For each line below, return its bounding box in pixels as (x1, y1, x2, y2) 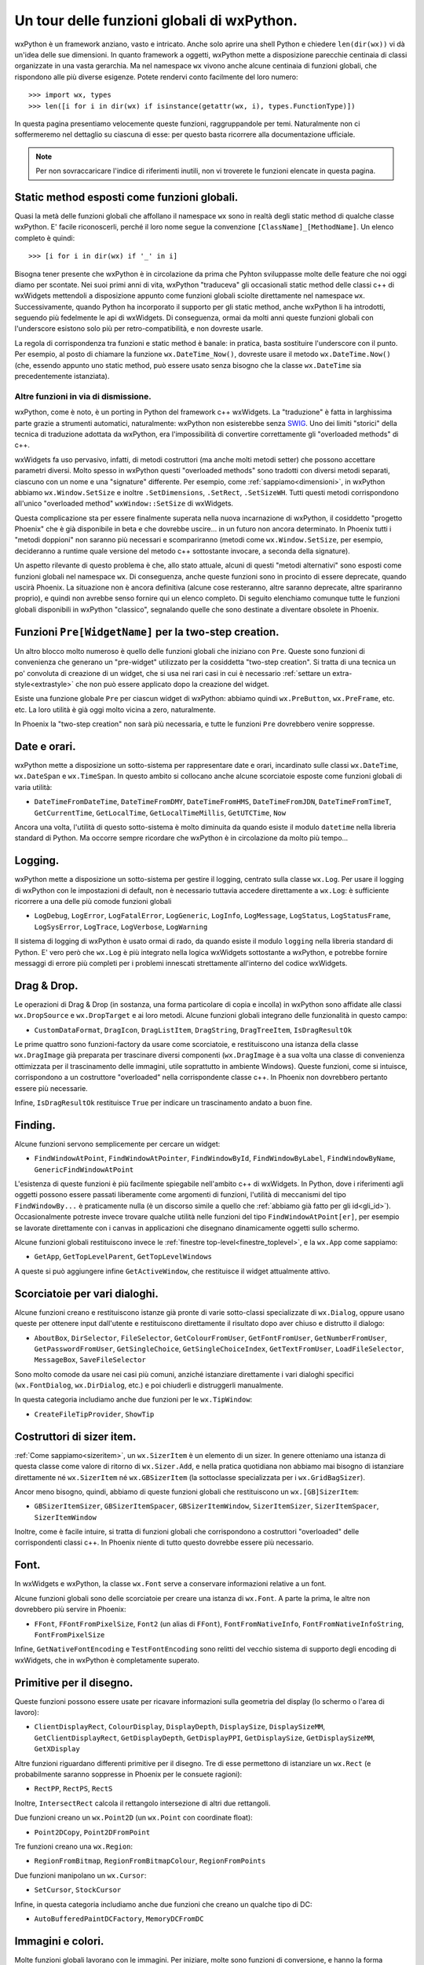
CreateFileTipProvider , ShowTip (34, 1409, 155, 1419)
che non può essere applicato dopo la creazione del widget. (75, 679, 270, 689)
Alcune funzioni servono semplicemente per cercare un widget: (14, 1139, 221, 1148)
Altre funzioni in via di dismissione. (14, 391, 152, 402)
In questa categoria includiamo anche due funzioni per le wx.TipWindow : (14, 1395, 253, 1405)
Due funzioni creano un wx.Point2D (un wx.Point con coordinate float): (14, 1813, 253, 1823)
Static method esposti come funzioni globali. (14, 190, 239, 204)
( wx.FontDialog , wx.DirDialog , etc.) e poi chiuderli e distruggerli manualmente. (14, 1380, 284, 1390)
